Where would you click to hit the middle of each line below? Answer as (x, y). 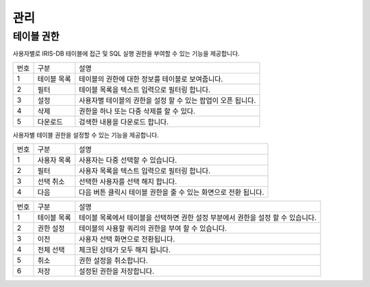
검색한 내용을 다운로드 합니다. (124, 122)
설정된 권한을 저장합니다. (116, 271)
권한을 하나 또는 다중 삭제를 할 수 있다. (137, 111)
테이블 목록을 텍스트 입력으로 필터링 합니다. (145, 89)
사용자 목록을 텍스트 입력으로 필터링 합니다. (145, 171)
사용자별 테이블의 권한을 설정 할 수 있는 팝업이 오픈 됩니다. (168, 100)
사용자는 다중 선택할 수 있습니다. (128, 160)
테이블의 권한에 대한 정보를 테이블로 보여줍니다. (151, 79)
